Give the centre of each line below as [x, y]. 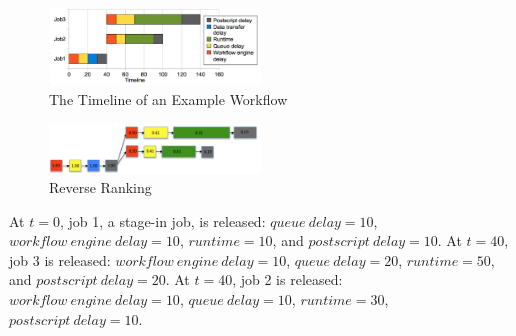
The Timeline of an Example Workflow [168, 99]
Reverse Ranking [100, 187]
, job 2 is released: [287, 279]
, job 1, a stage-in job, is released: [162, 220]
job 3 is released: [60, 259]
